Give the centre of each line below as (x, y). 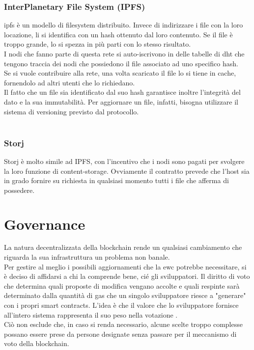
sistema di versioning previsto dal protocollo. (71, 111)
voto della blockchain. (37, 343)
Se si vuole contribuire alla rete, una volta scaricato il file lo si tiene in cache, (120, 73)
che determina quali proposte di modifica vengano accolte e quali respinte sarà (122, 285)
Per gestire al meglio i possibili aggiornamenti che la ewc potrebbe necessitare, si (125, 266)
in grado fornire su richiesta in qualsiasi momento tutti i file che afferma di (116, 180)
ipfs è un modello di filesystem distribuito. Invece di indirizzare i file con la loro (124, 25)
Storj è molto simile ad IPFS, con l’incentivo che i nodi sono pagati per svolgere (124, 161)
